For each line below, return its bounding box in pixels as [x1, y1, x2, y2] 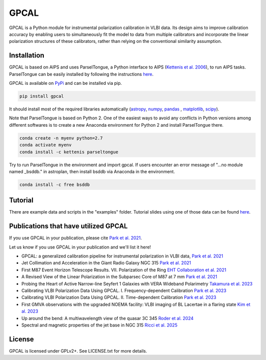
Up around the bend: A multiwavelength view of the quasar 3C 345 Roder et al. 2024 [21, 315, 194, 321]
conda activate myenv [19, 142, 72, 148]
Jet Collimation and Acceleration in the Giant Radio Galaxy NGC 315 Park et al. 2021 [21, 260, 192, 266]
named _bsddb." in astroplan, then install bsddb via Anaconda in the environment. [9, 168, 175, 175]
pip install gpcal [19, 94, 64, 99]
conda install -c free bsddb [19, 181, 90, 187]
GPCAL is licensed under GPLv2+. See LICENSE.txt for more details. [9, 348, 147, 354]
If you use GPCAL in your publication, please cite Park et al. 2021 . [9, 235, 142, 241]
